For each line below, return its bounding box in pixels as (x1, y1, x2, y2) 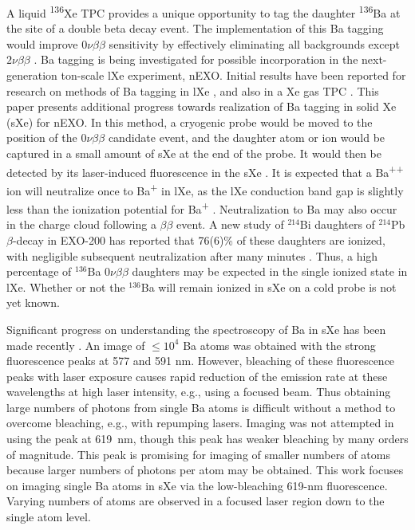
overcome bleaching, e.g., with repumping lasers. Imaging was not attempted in (6, 414, 394, 431)
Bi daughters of (299, 216, 375, 233)
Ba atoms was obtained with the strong (183, 336, 376, 353)
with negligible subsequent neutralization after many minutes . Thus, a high (6, 247, 378, 264)
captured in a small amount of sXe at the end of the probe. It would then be (6, 145, 382, 161)
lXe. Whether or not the (6, 278, 125, 295)
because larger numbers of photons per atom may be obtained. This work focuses (6, 461, 404, 478)
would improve (6, 35, 78, 52)
